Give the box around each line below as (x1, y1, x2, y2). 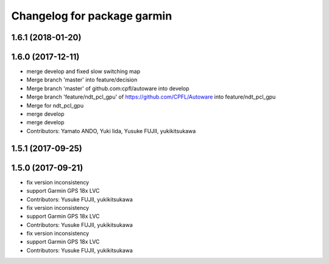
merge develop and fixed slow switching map (26, 68, 141, 75)
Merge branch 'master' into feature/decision (26, 76, 138, 83)
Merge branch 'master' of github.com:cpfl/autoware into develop (26, 85, 189, 92)
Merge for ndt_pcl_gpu (26, 102, 84, 109)
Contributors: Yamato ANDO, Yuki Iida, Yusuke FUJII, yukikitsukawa (26, 127, 196, 134)
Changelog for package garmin (11, 9, 172, 23)
